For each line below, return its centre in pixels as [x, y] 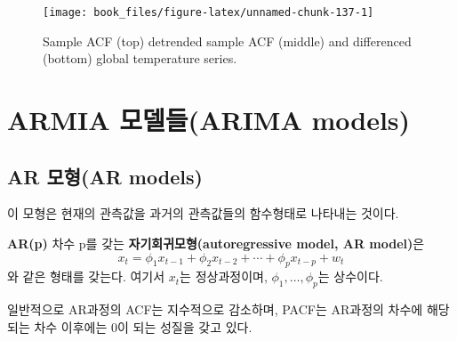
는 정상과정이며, [224, 276]
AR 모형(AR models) [105, 176]
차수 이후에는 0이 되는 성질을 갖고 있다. [143, 326]
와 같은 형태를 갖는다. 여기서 [86, 276]
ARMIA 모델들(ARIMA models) [209, 120]
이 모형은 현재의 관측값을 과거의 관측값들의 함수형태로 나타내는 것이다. [203, 213]
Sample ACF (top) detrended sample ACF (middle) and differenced [227, 41]
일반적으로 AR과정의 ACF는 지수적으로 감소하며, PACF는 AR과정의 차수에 [215, 309]
